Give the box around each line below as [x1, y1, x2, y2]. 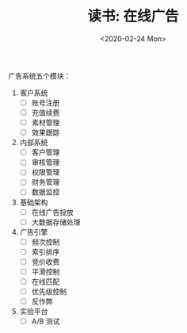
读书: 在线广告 [87, 7, 179, 25]
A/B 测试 [31, 316, 60, 326]
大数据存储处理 [31, 217, 81, 227]
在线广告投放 [31, 207, 74, 216]
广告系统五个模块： [8, 71, 71, 80]
